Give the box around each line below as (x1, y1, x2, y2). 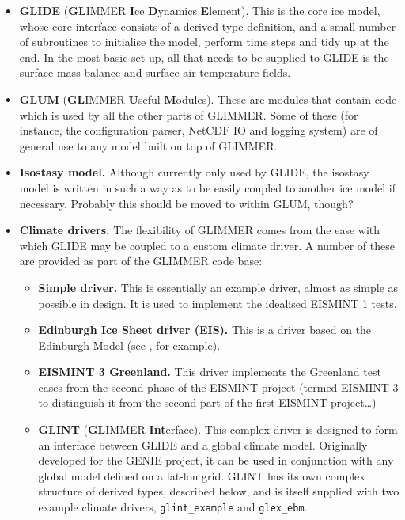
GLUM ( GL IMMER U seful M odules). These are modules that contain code (19, 90, 397, 107)
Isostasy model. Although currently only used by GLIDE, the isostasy (19, 164, 369, 180)
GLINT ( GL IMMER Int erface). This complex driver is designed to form (38, 421, 398, 438)
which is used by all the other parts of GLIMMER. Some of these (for (19, 106, 358, 123)
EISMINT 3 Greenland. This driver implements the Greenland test (38, 363, 381, 380)
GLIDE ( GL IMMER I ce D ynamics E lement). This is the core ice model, (19, 2, 380, 18)
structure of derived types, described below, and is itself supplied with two (38, 483, 399, 499)
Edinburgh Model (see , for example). (38, 336, 221, 353)
